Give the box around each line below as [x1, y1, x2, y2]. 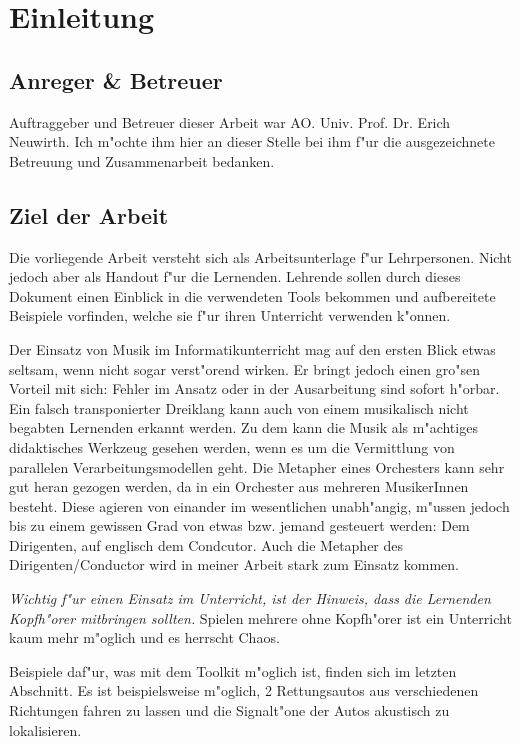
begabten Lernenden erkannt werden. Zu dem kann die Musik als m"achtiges [9, 417, 478, 438]
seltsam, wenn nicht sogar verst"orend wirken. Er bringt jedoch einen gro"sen [9, 358, 480, 379]
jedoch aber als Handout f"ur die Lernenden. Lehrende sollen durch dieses [9, 266, 461, 287]
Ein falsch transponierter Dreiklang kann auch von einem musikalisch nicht [9, 397, 469, 418]
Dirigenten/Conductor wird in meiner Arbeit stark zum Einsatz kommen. [9, 554, 459, 575]
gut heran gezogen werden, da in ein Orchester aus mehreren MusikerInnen [9, 476, 469, 497]
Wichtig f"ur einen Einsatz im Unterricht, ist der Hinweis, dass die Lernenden [9, 588, 491, 609]
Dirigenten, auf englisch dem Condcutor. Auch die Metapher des [9, 534, 404, 555]
